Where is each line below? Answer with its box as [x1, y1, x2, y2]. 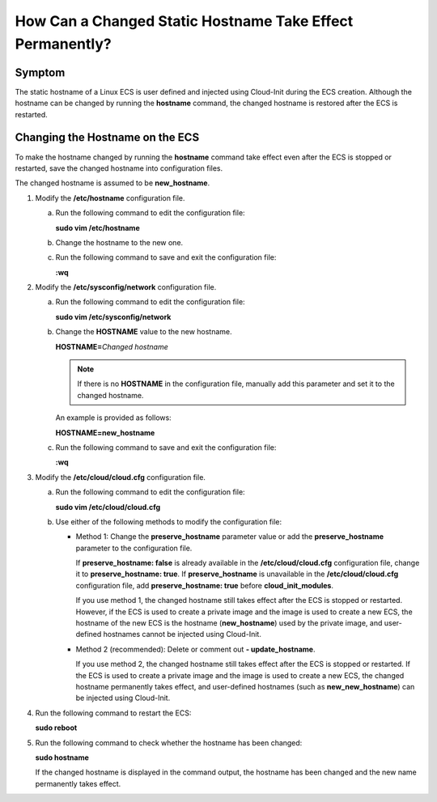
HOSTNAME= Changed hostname [55, 342, 169, 351]
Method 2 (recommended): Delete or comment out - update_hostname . [75, 644, 316, 654]
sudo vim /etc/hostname [55, 223, 141, 232]
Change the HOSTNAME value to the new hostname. [55, 327, 232, 337]
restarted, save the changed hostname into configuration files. [15, 163, 223, 173]
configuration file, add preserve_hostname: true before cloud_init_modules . [75, 580, 333, 590]
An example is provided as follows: [55, 413, 172, 422]
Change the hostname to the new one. [55, 237, 184, 247]
